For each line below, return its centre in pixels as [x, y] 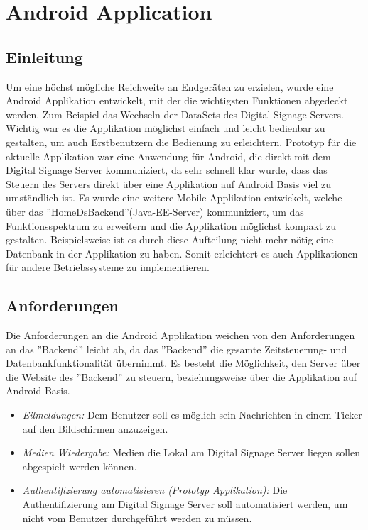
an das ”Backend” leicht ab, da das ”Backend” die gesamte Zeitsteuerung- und [177, 349]
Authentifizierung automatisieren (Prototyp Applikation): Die [155, 490]
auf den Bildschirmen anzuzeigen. [95, 428]
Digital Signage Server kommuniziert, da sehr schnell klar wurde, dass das [167, 170]
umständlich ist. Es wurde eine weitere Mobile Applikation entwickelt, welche [174, 198]
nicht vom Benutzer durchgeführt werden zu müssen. [137, 518]
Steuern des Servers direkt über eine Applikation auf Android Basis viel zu [169, 183]
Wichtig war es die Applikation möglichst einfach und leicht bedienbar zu [166, 128]
